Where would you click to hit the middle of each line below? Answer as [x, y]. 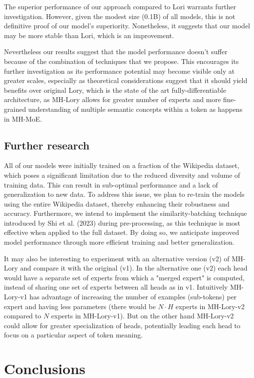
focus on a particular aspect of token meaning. [74, 335]
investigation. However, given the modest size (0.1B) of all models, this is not [120, 16]
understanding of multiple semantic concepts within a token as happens [135, 109]
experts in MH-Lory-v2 [210, 306]
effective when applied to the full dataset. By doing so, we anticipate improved [122, 232]
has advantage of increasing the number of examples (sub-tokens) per [133, 297]
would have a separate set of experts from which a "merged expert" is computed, [124, 277]
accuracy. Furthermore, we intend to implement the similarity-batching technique [126, 213]
